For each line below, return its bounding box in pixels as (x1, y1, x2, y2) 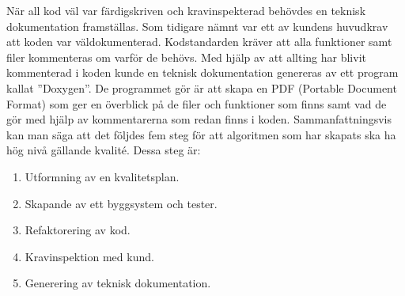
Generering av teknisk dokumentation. (25, 275, 211, 291)
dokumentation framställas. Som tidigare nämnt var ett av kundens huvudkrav (6, 17, 388, 34)
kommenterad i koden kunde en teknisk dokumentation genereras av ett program (6, 64, 399, 81)
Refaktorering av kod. (25, 222, 131, 238)
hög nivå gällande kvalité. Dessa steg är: (6, 142, 201, 158)
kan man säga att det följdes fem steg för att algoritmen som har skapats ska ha (6, 126, 396, 142)
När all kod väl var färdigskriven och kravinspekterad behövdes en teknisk (6, 2, 366, 18)
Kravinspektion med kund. (25, 248, 154, 264)
